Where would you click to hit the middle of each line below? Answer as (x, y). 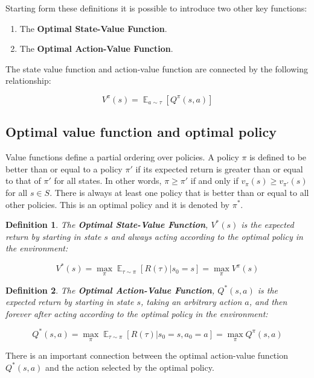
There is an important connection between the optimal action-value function (147, 355)
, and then (268, 302)
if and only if (214, 181)
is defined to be (278, 157)
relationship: (28, 80)
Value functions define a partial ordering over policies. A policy (122, 157)
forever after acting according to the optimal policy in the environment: (137, 313)
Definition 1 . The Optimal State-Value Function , (107, 225)
